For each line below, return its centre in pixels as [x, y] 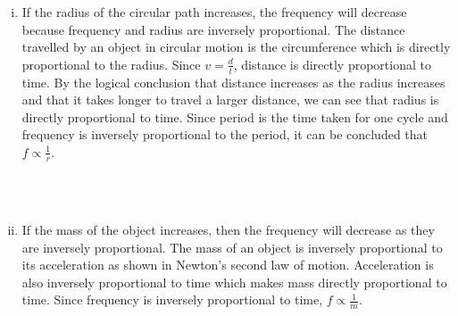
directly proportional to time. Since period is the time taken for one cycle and [235, 116]
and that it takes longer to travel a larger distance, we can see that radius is [230, 100]
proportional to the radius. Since [111, 64]
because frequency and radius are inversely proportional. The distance [213, 29]
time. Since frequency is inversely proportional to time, [172, 299]
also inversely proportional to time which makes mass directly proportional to [234, 282]
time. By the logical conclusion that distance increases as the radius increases [233, 82]
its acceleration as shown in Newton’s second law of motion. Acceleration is [228, 265]
